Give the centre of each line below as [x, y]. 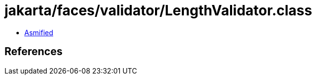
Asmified [39, 32]
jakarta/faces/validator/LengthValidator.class [158, 10]
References [34, 52]
